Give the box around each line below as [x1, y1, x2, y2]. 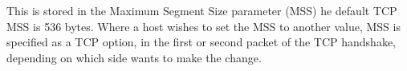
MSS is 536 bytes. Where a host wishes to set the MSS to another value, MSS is [6, 18, 401, 34]
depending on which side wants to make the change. [6, 49, 262, 65]
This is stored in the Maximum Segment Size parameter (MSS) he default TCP [6, 2, 397, 18]
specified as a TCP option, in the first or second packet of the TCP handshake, [6, 34, 397, 50]
